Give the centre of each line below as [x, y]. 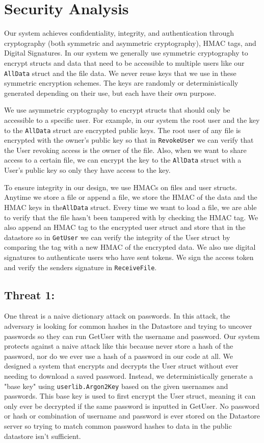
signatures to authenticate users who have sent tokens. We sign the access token [129, 257]
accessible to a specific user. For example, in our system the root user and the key [132, 120]
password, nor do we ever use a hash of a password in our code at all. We [119, 356]
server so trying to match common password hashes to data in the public [118, 426]
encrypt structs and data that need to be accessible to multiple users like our [124, 62]
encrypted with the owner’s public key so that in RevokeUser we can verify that [129, 140]
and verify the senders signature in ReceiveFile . [81, 267]
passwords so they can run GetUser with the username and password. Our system [132, 336]
